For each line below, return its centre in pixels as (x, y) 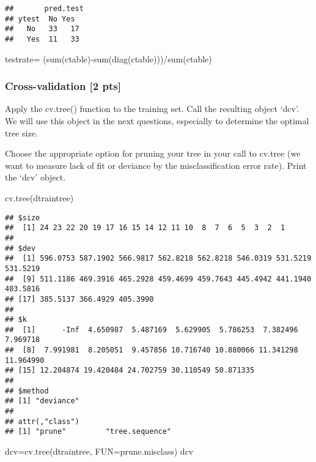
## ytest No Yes (40, 19)
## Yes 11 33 (42, 39)
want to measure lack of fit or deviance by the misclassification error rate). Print (156, 165)
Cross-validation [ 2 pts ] (63, 86)
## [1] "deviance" (42, 401)
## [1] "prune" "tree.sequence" (88, 432)
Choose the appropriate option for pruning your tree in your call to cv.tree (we (153, 153)
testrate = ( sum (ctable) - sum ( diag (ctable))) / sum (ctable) (108, 58)
